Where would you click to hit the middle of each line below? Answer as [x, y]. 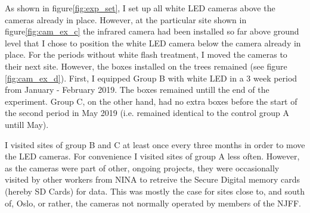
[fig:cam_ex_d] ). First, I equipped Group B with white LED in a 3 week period [151, 78]
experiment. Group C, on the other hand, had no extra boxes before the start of [151, 101]
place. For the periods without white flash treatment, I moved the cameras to [146, 54]
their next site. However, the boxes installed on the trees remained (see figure [146, 66]
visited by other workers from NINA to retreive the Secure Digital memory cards [153, 179]
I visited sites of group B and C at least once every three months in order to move [155, 144]
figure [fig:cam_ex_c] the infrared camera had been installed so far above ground [152, 31]
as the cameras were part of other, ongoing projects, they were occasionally [142, 167]
